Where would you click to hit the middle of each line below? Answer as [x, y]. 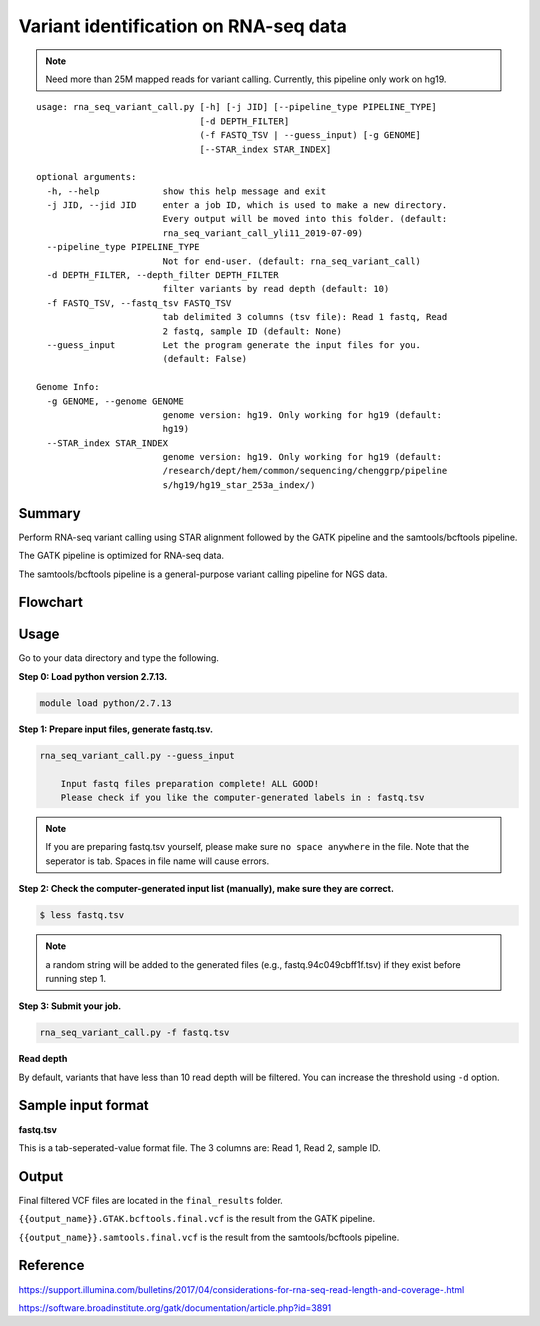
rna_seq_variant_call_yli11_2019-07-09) [263, 233]
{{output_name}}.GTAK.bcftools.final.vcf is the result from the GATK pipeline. [197, 1219]
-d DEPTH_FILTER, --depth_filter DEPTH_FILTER [162, 275]
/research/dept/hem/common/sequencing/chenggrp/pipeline [305, 471]
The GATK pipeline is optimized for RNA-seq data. [121, 556]
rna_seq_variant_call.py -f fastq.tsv [134, 1033]
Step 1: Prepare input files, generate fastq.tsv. [116, 729]
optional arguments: [86, 177]
